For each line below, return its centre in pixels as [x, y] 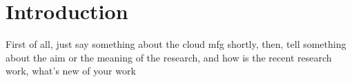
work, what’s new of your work [71, 71]
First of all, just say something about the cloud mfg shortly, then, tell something [176, 44]
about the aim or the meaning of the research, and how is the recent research [169, 57]
